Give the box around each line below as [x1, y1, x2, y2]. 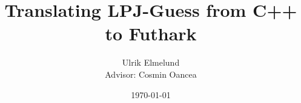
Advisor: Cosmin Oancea [105, 67, 197, 80]
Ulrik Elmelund [122, 56, 180, 69]
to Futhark [105, 21, 197, 46]
